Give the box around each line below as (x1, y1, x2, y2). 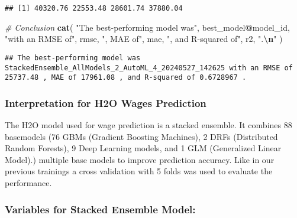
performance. (5, 177, 52, 188)
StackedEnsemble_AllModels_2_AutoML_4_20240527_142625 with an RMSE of (5, 63, 293, 72)
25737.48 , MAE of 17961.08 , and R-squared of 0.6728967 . (5, 73, 247, 82)
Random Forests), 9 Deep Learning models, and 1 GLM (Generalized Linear (5, 142, 282, 154)
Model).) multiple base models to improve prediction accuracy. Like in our (5, 153, 275, 165)
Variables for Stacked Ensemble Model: (5, 201, 196, 216)
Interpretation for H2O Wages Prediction (5, 95, 206, 110)
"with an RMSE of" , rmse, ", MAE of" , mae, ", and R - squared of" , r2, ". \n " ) (5, 32, 283, 45)
